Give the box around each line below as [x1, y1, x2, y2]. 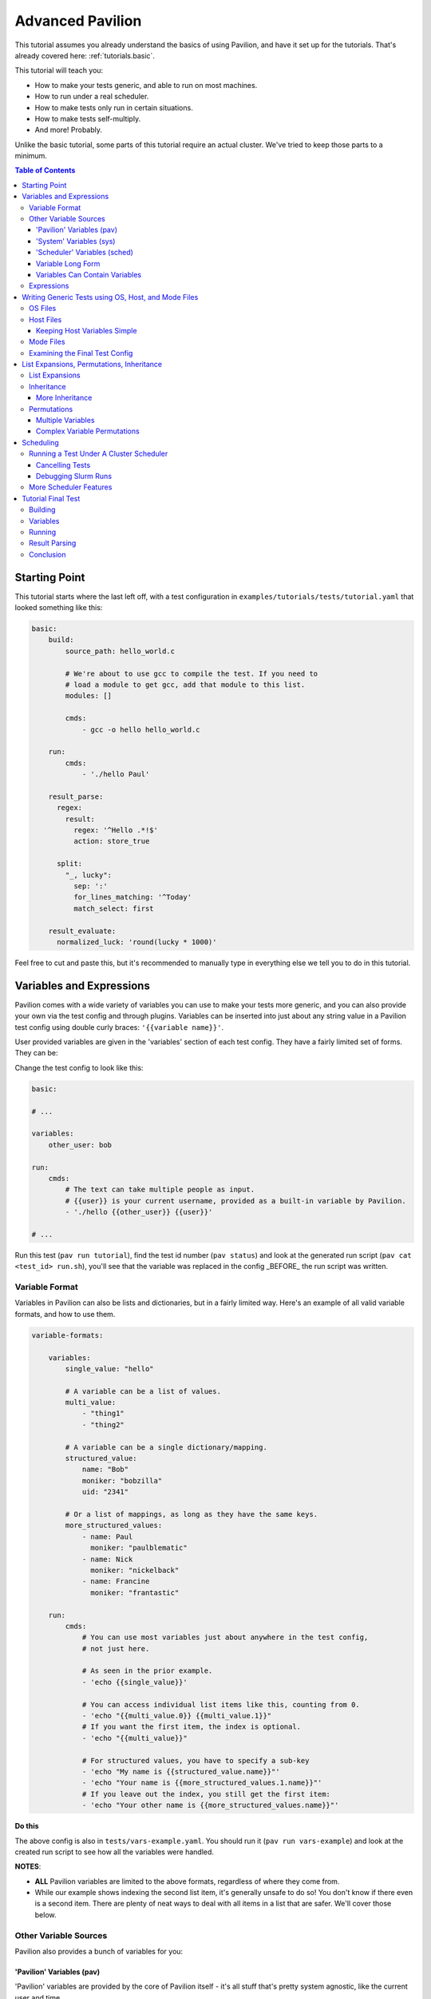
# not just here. [81, 1644, 150, 1653]
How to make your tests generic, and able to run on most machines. [34, 80, 258, 90]
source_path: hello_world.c [65, 646, 176, 656]
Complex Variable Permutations [36, 426, 140, 436]
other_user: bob [48, 1140, 112, 1149]
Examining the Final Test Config [29, 348, 133, 357]
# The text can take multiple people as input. [65, 1185, 255, 1195]
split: [57, 860, 83, 868]
